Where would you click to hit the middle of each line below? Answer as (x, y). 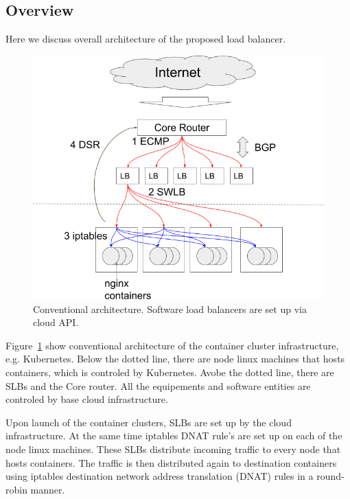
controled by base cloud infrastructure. (87, 399)
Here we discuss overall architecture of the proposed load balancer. (146, 39)
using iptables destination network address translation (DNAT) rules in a (160, 476)
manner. (48, 489)
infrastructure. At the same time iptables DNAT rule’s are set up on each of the (174, 436)
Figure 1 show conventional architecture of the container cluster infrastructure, (172, 345)
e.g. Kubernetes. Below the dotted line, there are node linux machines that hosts (175, 359)
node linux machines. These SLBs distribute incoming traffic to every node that (173, 449)
